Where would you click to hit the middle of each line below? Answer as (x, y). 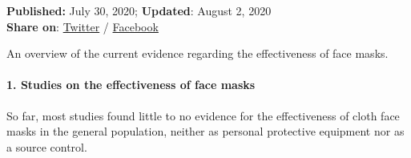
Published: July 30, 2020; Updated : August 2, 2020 (139, 10)
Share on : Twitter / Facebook (83, 26)
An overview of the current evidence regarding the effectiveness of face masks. (197, 53)
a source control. (47, 146)
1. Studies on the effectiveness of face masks (131, 85)
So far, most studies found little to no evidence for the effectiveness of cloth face (203, 115)
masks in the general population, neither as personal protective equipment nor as (205, 131)
